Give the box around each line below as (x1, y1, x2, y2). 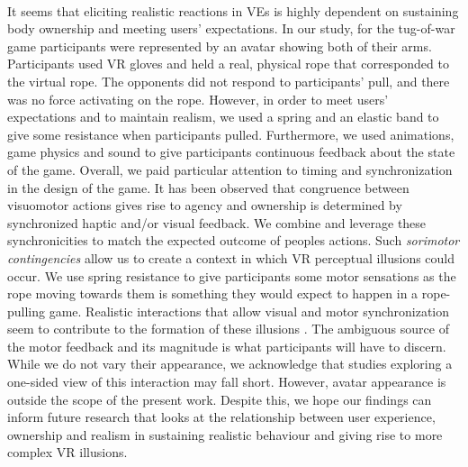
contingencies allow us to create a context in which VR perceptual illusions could (7, 248, 455, 267)
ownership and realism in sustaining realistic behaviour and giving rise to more (7, 425, 443, 444)
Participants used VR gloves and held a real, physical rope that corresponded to (7, 54, 449, 73)
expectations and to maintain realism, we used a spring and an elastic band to (7, 107, 439, 126)
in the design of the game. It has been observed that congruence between (7, 178, 409, 197)
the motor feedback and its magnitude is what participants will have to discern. (7, 336, 446, 355)
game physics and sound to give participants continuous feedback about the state (7, 142, 455, 161)
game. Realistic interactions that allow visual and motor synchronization (49, 301, 450, 320)
